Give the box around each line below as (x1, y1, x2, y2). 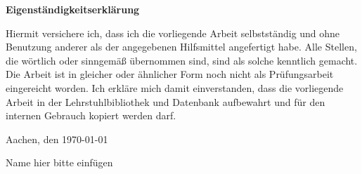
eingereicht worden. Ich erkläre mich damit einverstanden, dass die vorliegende (6, 80, 344, 95)
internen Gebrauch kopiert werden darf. (6, 108, 176, 123)
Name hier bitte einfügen (6, 155, 113, 170)
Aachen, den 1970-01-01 (6, 131, 108, 146)
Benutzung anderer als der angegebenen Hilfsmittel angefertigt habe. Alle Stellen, (6, 39, 357, 54)
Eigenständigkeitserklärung (6, 2, 140, 16)
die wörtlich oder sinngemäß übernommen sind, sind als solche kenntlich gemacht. (6, 53, 358, 67)
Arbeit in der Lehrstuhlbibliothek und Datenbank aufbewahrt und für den (6, 94, 325, 109)
